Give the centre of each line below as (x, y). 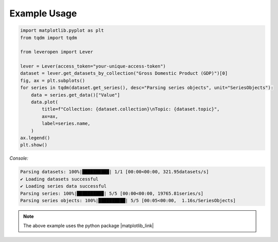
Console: (19, 158)
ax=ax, (50, 116)
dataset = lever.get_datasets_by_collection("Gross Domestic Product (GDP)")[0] (124, 73)
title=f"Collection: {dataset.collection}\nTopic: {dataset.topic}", (131, 109)
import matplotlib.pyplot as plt (62, 30)
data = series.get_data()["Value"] (75, 95)
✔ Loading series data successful (63, 186)
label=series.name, (66, 124)
